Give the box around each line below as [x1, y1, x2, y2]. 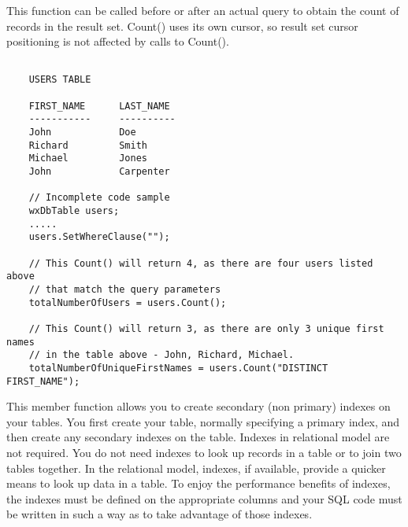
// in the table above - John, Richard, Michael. [28, 349, 295, 361]
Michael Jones [28, 153, 147, 164]
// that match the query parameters [28, 283, 221, 295]
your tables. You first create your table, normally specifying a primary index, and [6, 413, 400, 429]
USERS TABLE [28, 74, 91, 86]
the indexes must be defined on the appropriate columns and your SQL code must [6, 490, 402, 507]
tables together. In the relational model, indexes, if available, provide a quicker [6, 459, 386, 476]
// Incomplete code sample [28, 192, 170, 204]
